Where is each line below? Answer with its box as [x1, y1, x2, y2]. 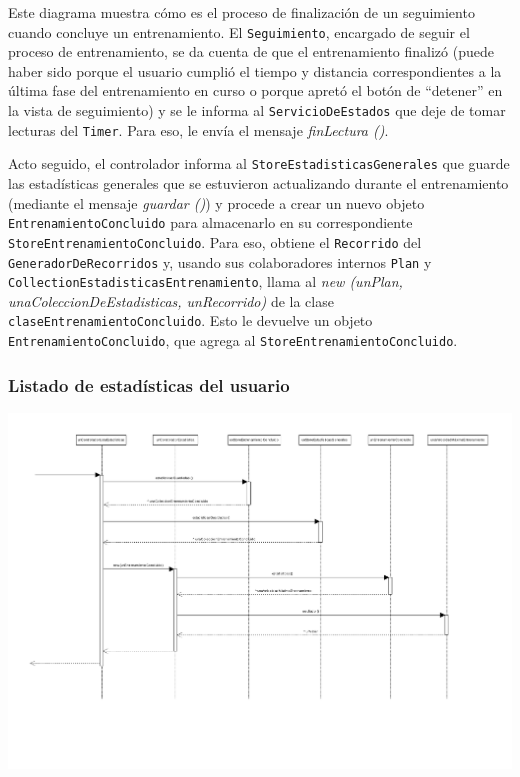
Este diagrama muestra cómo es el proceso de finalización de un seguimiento [8, 2, 475, 22]
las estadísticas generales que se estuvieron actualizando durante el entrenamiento [8, 173, 509, 193]
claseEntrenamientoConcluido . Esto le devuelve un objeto [8, 310, 373, 331]
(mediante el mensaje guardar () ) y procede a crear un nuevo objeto [8, 192, 425, 213]
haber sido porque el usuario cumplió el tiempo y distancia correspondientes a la [8, 60, 502, 81]
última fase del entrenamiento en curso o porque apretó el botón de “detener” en [8, 80, 503, 101]
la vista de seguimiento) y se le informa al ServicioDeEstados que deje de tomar [8, 100, 506, 121]
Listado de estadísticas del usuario [8, 372, 290, 397]
